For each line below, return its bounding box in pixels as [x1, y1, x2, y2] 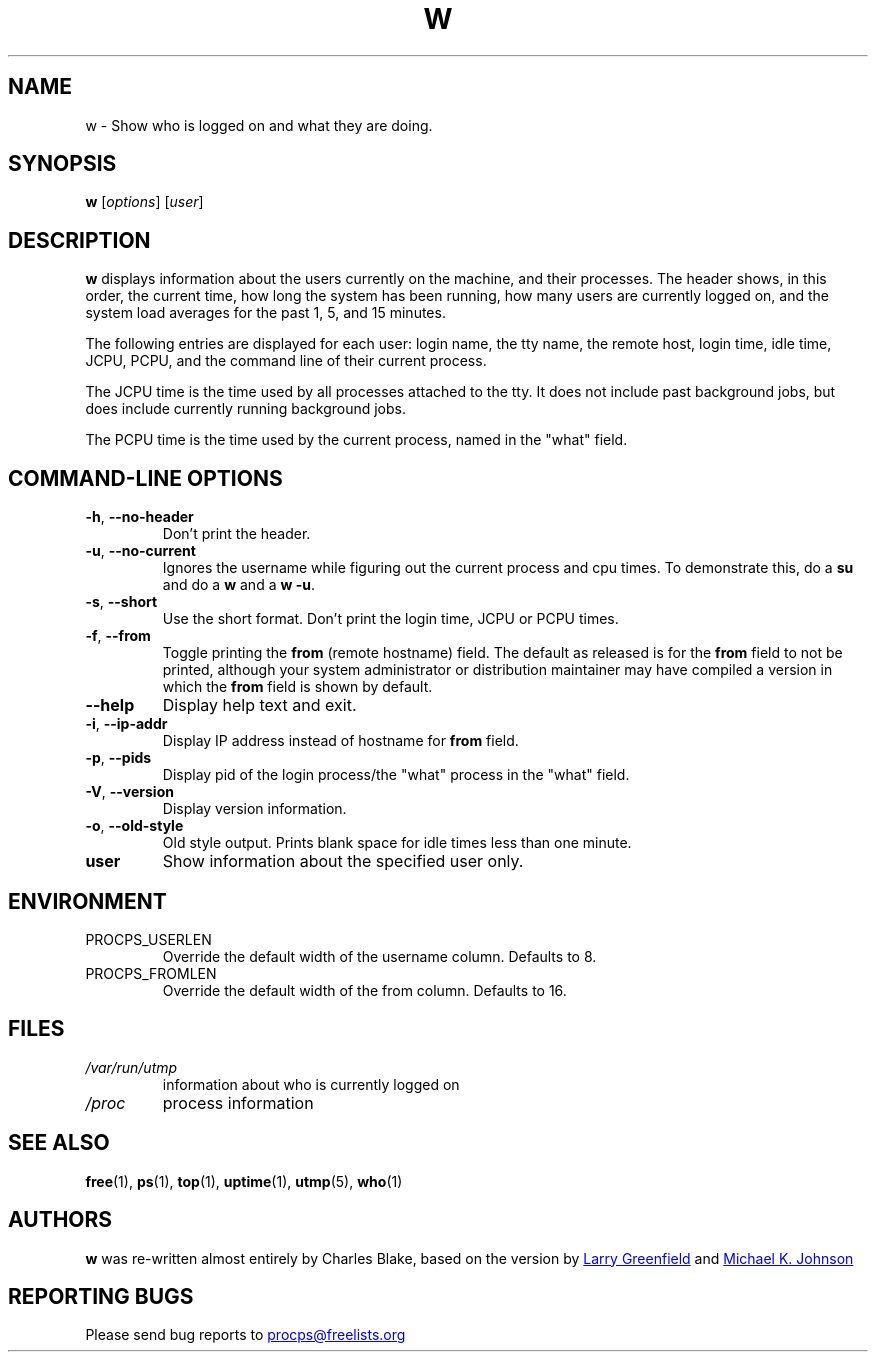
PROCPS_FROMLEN [85, 964, 217, 982]
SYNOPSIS [8, 151, 117, 177]
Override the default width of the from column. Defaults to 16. [162, 981, 567, 999]
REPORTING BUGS [8, 1283, 194, 1309]
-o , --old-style [85, 817, 184, 835]
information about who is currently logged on [162, 1075, 460, 1093]
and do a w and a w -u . [162, 576, 315, 594]
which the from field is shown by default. [162, 678, 433, 696]
